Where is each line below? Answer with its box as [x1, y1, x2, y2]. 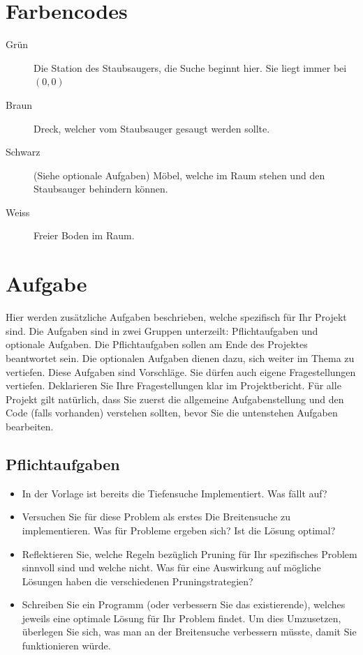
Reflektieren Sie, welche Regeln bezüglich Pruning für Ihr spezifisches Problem [22, 546, 357, 561]
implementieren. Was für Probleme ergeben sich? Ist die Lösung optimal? [22, 522, 336, 537]
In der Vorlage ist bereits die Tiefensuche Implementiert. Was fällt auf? [22, 485, 327, 500]
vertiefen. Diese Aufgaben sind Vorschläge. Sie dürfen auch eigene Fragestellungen [6, 364, 356, 379]
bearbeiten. [6, 419, 54, 433]
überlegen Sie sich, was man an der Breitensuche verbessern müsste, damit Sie [22, 624, 357, 639]
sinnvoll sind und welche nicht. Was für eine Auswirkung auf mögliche [22, 560, 321, 575]
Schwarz [6, 144, 40, 159]
